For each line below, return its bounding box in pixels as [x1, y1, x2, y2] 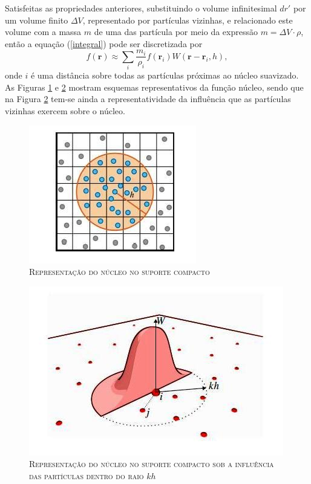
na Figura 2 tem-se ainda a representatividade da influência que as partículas [5, 92, 291, 105]
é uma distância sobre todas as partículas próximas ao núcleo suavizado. [30, 69, 299, 82]
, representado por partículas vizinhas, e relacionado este [82, 13, 293, 26]
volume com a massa [5, 25, 82, 38]
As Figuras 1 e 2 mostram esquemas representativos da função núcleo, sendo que [5, 80, 304, 93]
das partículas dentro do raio [29, 469, 144, 482]
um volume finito [5, 13, 68, 26]
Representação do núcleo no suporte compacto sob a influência [29, 457, 274, 470]
